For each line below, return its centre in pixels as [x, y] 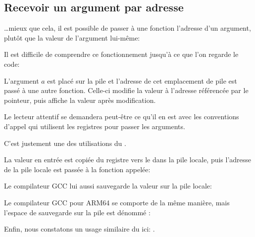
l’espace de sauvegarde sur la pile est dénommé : [77, 212]
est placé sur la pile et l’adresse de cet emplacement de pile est [142, 80]
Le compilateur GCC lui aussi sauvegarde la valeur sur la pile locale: [108, 186]
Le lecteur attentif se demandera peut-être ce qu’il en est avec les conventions [122, 117]
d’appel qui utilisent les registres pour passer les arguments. [95, 126]
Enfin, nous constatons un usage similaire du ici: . [79, 229]
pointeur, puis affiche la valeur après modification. [80, 100]
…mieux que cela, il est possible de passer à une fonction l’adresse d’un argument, [127, 28]
